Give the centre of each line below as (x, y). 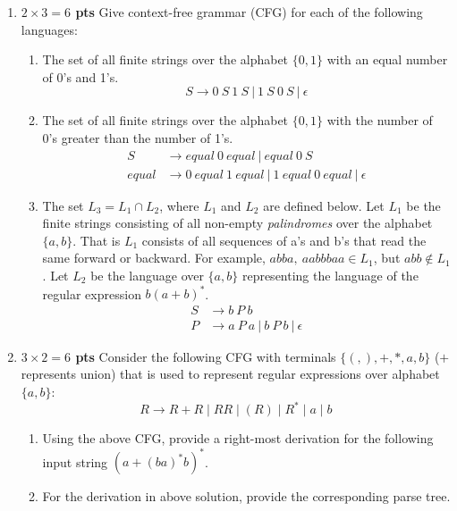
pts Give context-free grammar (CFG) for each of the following (249, 12)
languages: (49, 29)
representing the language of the (330, 275)
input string (75, 461)
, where (179, 205)
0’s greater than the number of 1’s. (138, 137)
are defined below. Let (324, 205)
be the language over (147, 275)
